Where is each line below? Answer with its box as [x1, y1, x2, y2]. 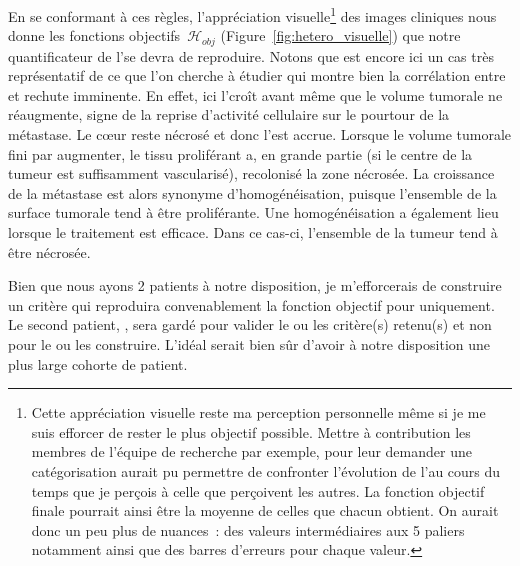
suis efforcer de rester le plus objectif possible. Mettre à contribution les [31, 421, 471, 442]
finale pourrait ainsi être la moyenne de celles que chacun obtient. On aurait [31, 500, 499, 521]
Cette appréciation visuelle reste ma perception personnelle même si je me [31, 402, 486, 423]
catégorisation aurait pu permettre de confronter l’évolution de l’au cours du [31, 460, 501, 481]
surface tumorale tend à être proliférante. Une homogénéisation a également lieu [8, 202, 499, 223]
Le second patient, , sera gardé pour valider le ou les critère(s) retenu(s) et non [8, 314, 492, 335]
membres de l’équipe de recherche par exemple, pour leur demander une [31, 441, 472, 462]
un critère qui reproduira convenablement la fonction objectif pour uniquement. [8, 294, 495, 315]
